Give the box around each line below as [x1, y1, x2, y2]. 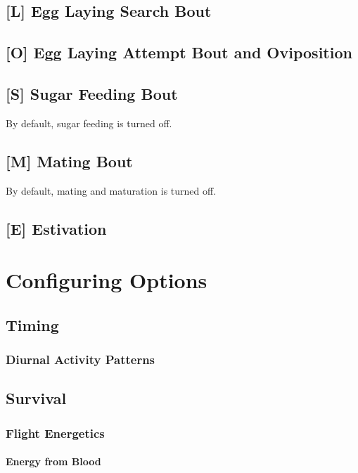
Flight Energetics [6, 424, 105, 441]
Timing [6, 313, 59, 335]
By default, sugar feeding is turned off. [6, 115, 172, 130]
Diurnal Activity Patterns [6, 351, 155, 368]
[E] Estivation [6, 217, 107, 239]
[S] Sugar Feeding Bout [6, 82, 178, 104]
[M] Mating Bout [6, 150, 133, 171]
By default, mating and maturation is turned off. [6, 183, 217, 197]
